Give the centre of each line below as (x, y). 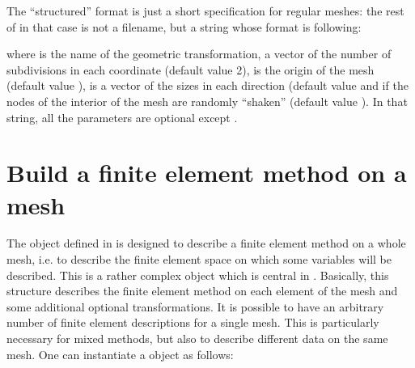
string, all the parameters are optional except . (122, 117)
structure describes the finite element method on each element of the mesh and (202, 291)
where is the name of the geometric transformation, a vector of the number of (199, 54)
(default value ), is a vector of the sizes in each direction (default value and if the (207, 85)
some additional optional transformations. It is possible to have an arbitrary (195, 306)
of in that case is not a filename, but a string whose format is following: (184, 26)
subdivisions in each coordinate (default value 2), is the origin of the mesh (191, 69)
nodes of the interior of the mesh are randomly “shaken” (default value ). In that (207, 101)
